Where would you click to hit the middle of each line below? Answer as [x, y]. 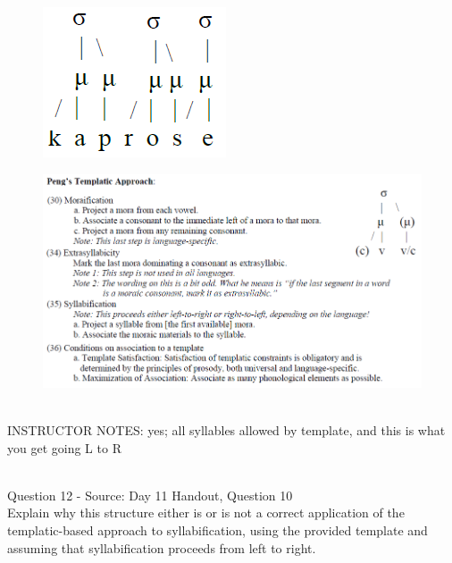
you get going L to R [64, 447]
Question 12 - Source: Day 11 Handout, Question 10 [150, 495]
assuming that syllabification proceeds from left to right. [162, 547]
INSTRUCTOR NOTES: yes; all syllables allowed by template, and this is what [226, 430]
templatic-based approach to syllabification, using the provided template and [218, 530]
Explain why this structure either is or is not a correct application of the [206, 513]
